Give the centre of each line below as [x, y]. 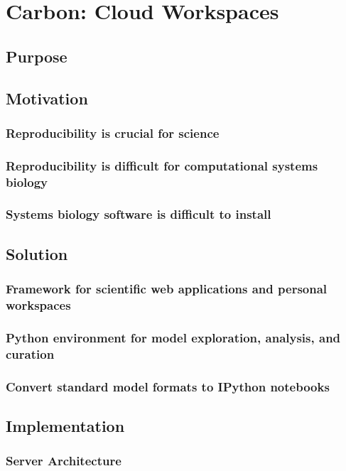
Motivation [47, 98]
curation [30, 353]
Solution [37, 253]
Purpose [37, 56]
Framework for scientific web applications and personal [167, 289]
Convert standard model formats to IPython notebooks [168, 386]
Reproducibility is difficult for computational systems [162, 165]
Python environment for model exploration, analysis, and [173, 337]
